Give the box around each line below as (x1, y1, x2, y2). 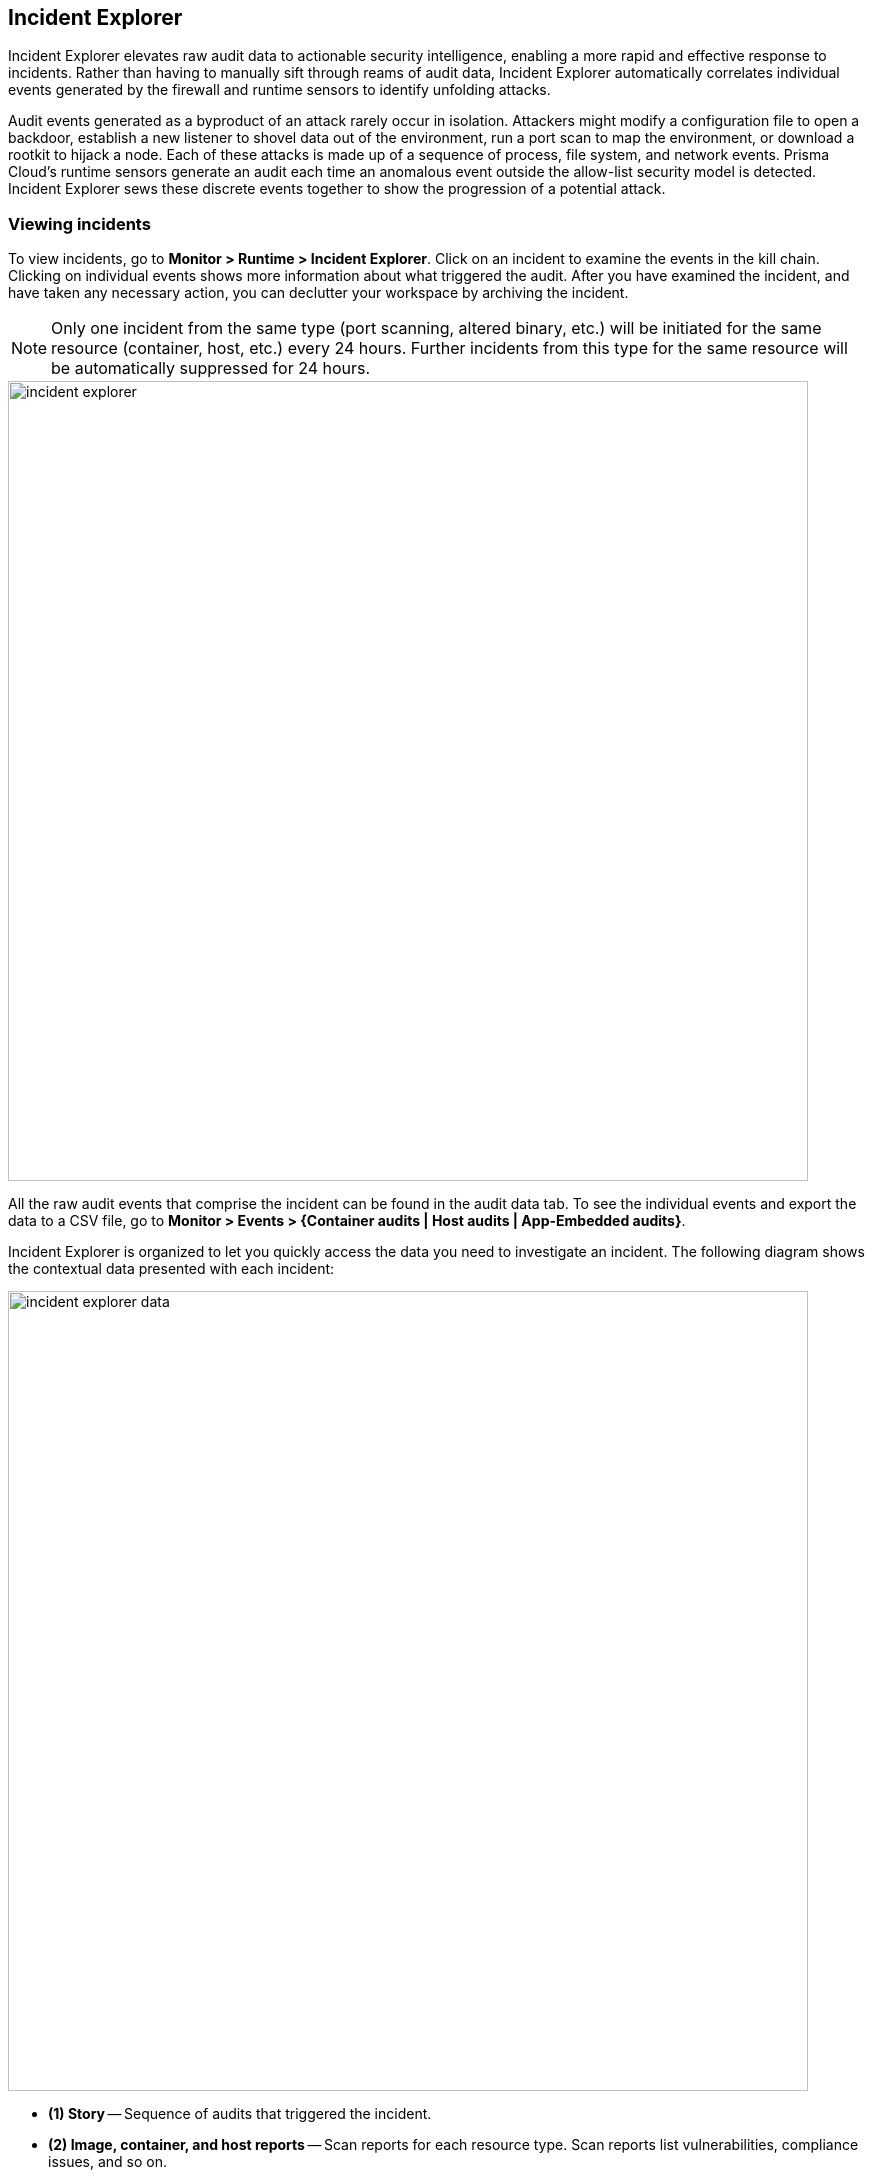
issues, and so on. (48, 2153, 168, 2171)
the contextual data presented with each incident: (8, 1260, 335, 1278)
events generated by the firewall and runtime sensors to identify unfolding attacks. (8, 81, 551, 99)
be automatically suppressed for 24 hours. (51, 358, 371, 379)
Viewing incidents (8, 213, 151, 234)
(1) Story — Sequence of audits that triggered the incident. (48, 2105, 432, 2123)
